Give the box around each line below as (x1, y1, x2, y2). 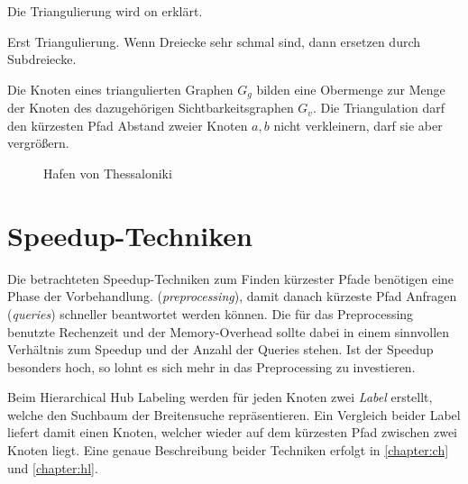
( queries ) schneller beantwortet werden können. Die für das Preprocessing (7, 304, 414, 323)
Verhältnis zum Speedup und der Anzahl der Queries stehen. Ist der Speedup (7, 340, 434, 359)
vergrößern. (7, 133, 69, 152)
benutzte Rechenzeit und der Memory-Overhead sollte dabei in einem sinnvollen (7, 322, 450, 341)
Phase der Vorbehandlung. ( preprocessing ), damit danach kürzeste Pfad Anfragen (7, 287, 457, 306)
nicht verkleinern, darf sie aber (273, 115, 443, 134)
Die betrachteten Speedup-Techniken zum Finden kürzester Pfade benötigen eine (7, 269, 454, 288)
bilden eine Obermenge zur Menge (256, 79, 445, 98)
